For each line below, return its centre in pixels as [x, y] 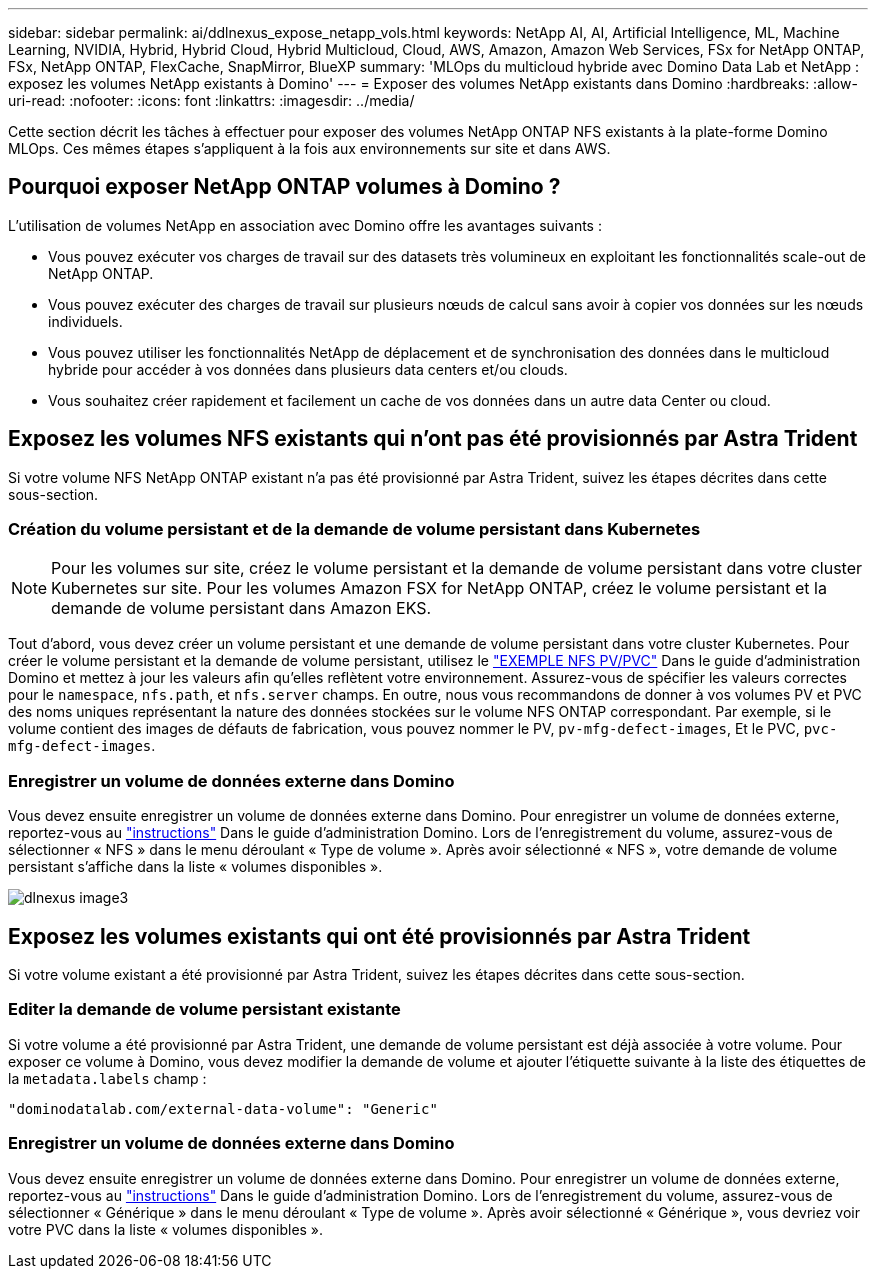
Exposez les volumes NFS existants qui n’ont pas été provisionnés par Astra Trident [433, 439]
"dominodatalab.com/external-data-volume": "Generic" [223, 1108]
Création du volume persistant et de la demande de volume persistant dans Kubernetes [354, 529]
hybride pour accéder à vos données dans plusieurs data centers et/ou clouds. [308, 369]
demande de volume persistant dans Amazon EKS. [241, 608]
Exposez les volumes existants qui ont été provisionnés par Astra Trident [379, 936]
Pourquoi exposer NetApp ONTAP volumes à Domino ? [284, 187]
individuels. [85, 321]
